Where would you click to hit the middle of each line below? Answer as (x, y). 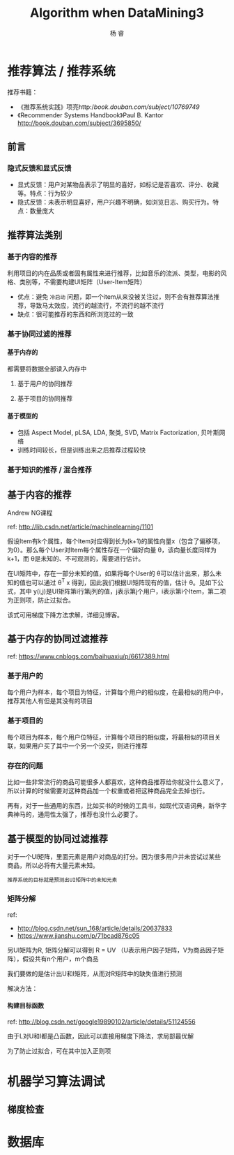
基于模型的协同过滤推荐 (57, 838)
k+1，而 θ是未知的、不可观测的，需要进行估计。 (76, 559)
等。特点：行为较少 (45, 193)
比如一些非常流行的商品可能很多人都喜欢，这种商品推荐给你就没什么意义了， (117, 782)
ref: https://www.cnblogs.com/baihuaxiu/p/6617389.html (88, 656)
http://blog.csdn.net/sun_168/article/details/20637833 (95, 928)
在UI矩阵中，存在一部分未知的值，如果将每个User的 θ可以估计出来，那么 (111, 573)
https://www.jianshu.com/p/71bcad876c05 (78, 935)
